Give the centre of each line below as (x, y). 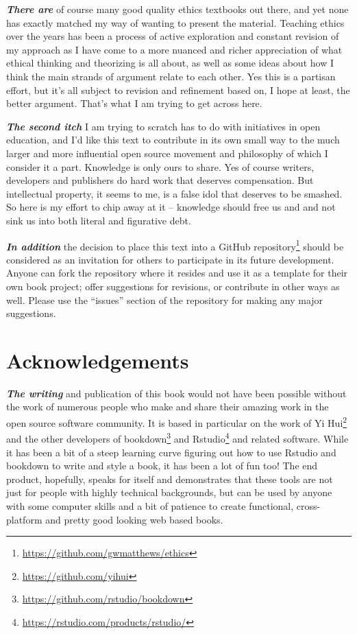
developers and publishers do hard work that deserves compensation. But (160, 180)
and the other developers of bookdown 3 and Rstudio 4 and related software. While (177, 437)
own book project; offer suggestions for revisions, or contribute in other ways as (173, 286)
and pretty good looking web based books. (134, 519)
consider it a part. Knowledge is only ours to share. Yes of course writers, (160, 166)
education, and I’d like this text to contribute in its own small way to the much (173, 140)
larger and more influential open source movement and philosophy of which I (167, 153)
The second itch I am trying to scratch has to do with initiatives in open (163, 126)
